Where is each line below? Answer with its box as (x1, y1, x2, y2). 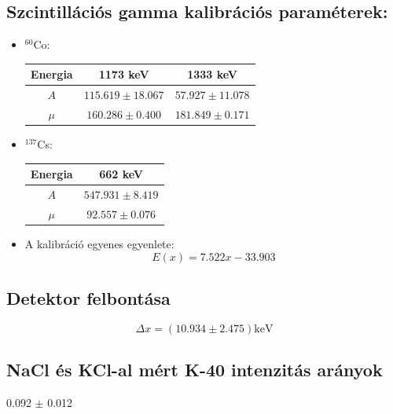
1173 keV (98, 66, 149, 82)
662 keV (99, 166, 144, 182)
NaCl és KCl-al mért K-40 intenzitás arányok (6, 357, 383, 382)
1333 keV (187, 66, 237, 82)
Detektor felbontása (6, 285, 171, 310)
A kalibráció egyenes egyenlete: (24, 235, 174, 251)
